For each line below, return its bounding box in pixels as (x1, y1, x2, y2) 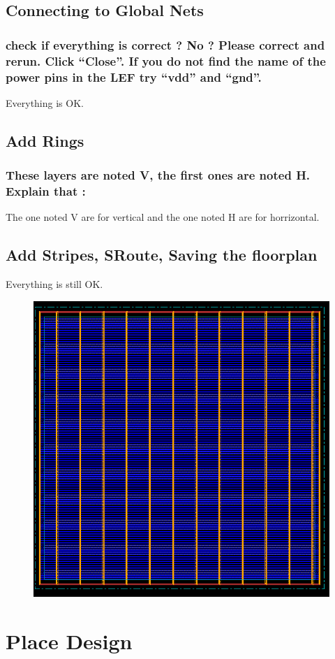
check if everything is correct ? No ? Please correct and (6, 36, 325, 53)
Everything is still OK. (6, 277, 103, 291)
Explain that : (6, 182, 86, 200)
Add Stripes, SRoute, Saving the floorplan (6, 244, 318, 266)
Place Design (6, 626, 133, 655)
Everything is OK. (6, 95, 84, 110)
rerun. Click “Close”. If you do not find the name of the (6, 52, 326, 69)
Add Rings (6, 129, 84, 151)
